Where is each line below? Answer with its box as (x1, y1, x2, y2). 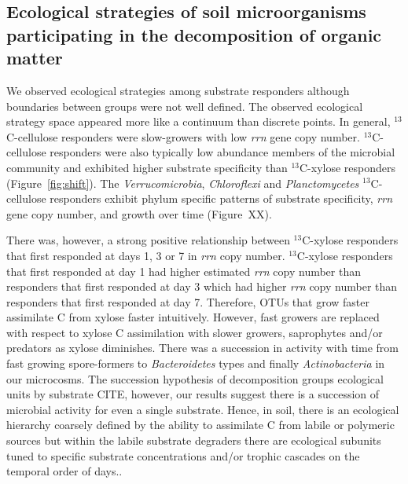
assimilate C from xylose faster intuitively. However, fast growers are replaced (6, 309, 380, 325)
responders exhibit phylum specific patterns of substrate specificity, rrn (50, 190, 393, 207)
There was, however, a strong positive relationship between (6, 232, 290, 248)
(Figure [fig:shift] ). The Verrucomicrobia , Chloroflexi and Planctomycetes (6, 174, 359, 191)
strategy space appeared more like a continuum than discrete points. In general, (6, 113, 391, 130)
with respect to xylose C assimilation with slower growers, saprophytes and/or (6, 324, 383, 340)
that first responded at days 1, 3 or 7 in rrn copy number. (6, 247, 285, 263)
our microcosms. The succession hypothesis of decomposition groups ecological (6, 370, 384, 387)
